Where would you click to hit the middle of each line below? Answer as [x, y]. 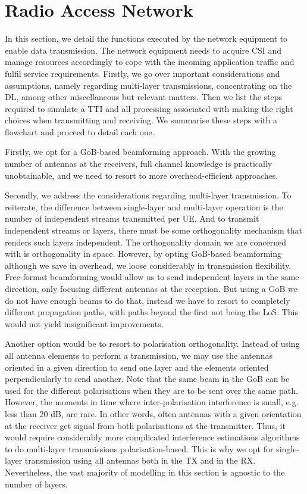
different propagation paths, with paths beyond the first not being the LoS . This [152, 312]
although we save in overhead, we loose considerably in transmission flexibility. [148, 265]
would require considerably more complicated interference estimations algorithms [152, 437]
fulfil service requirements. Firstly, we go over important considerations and [142, 73]
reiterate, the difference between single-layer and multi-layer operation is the [144, 206]
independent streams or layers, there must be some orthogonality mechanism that [153, 230]
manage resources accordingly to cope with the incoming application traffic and [150, 62]
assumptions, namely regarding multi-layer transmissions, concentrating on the [148, 85]
